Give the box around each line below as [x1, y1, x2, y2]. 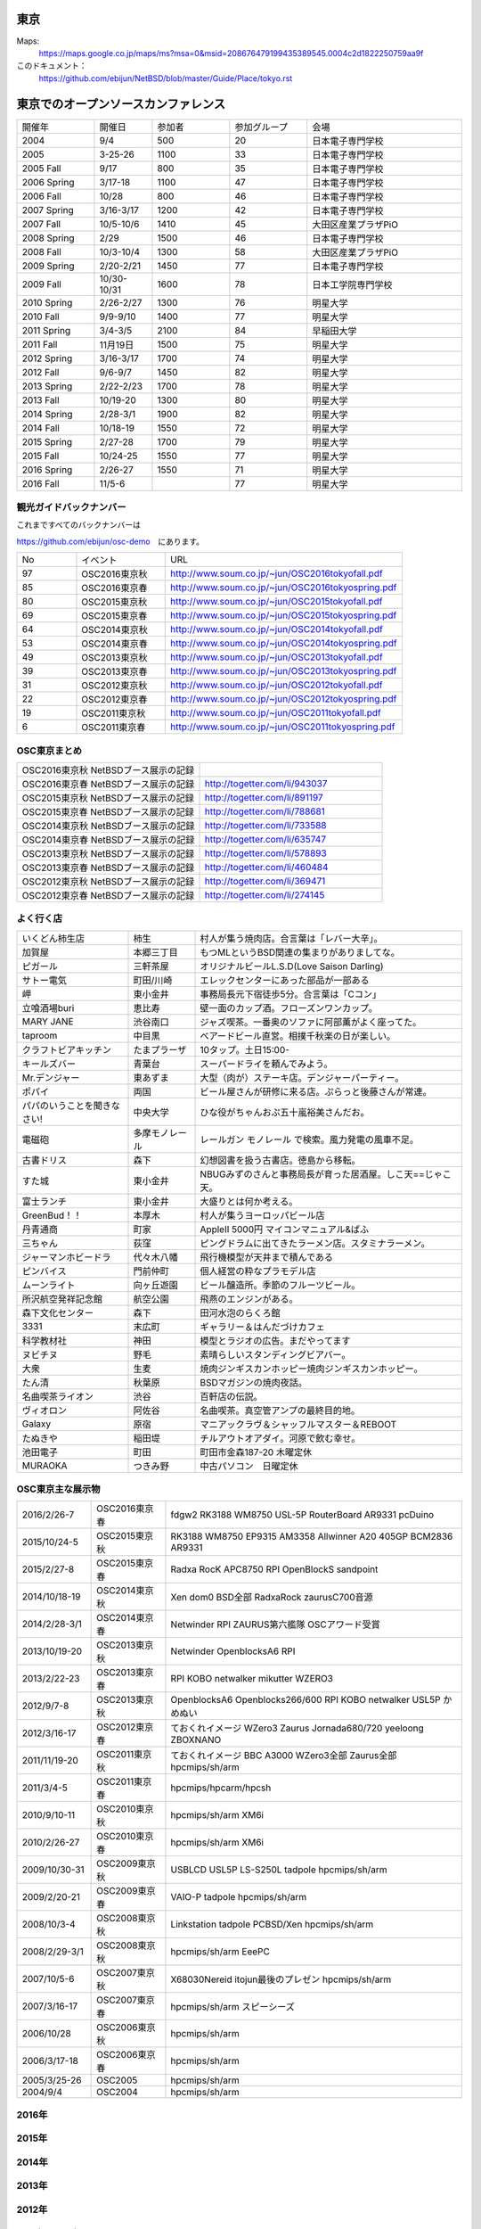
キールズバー [21, 1057, 76, 1070]
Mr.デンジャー [21, 1071, 80, 1083]
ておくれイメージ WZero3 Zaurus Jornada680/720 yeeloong [170, 1722, 425, 1734]
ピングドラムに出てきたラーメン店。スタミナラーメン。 [200, 1237, 431, 1249]
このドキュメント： [16, 61, 87, 71]
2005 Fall [21, 161, 61, 174]
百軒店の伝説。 [200, 1390, 263, 1402]
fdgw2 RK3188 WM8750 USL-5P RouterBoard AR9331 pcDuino [170, 1509, 435, 1521]
